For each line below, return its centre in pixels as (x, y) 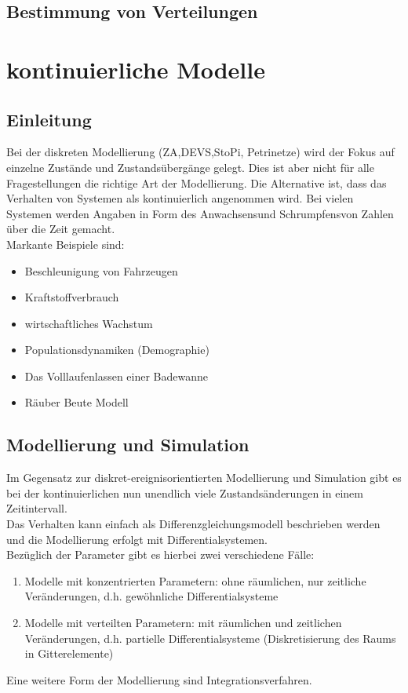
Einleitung (49, 119)
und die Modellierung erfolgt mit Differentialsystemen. (137, 539)
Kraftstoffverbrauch (72, 297)
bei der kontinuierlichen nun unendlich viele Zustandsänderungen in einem (185, 492)
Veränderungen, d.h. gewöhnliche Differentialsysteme (151, 596)
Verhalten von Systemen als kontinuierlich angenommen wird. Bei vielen (180, 198)
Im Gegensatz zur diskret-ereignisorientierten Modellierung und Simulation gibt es (204, 478)
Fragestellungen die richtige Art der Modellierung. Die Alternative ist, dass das (197, 182)
